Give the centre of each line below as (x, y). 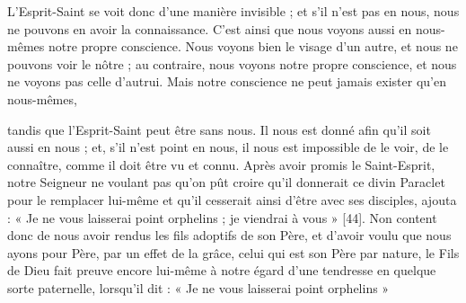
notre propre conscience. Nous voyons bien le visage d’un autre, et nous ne (253, 46)
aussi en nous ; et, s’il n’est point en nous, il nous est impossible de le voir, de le (228, 147)
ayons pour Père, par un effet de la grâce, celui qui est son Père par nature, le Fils (233, 252)
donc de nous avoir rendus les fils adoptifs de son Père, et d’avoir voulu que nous (229, 235)
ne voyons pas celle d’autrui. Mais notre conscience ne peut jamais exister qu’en (227, 81)
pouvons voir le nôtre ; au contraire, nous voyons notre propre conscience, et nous (232, 63)
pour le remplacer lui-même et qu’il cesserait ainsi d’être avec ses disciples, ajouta (232, 199)
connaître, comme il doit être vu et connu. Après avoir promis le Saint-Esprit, (221, 164)
